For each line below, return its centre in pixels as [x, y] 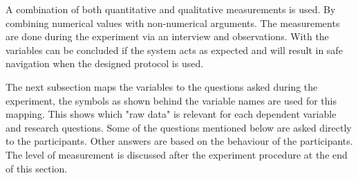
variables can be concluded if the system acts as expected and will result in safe [174, 50]
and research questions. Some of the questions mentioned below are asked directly [179, 127]
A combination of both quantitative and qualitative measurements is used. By [171, 9]
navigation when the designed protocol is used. [105, 63]
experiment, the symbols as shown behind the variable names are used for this [171, 100]
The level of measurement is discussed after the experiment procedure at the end [177, 154]
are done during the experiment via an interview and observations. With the [167, 36]
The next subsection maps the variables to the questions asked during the [162, 86]
